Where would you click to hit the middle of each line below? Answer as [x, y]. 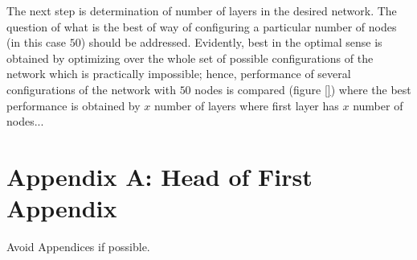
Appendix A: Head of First [159, 176]
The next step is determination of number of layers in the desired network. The [202, 10]
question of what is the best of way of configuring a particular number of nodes [202, 26]
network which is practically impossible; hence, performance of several [179, 74]
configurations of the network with [91, 89]
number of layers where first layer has [246, 105]
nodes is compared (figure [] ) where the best [303, 89]
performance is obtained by [74, 105]
